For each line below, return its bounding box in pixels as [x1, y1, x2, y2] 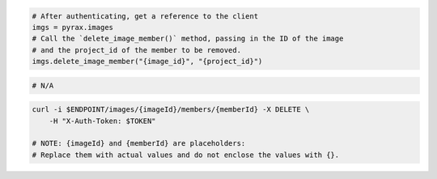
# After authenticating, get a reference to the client [32, 11, 259, 20]
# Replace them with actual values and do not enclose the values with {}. [32, 150, 340, 160]
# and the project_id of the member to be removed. [32, 45, 242, 54]
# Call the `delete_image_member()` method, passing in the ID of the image [32, 34, 344, 44]
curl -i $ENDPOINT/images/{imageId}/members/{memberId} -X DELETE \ [32, 105, 310, 114]
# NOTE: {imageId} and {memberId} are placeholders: [32, 139, 246, 148]
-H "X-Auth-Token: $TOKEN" [49, 116, 157, 126]
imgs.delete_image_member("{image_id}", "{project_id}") [32, 57, 263, 66]
